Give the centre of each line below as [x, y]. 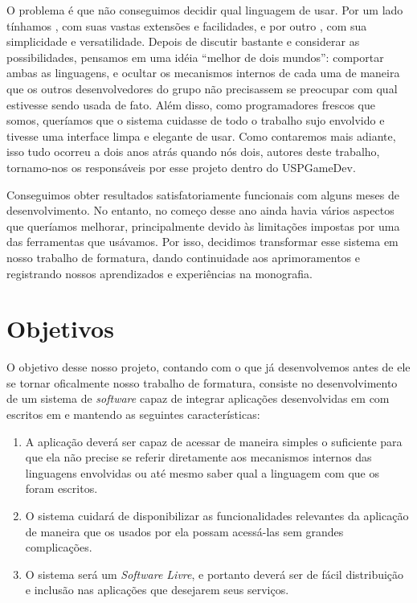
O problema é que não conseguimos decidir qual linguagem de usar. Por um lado [205, 10]
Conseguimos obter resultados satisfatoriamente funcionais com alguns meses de [203, 194]
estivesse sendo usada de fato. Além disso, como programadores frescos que [191, 104]
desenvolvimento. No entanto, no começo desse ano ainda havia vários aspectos [200, 210]
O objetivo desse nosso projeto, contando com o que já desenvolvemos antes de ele [208, 367]
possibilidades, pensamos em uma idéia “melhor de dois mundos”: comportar [195, 57]
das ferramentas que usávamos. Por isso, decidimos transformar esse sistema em [202, 242]
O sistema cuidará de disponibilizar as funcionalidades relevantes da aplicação [217, 515]
